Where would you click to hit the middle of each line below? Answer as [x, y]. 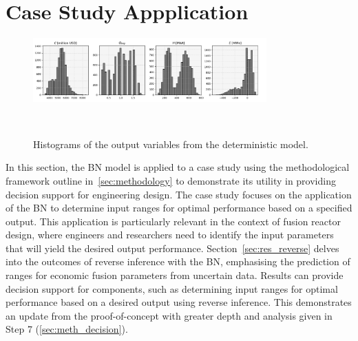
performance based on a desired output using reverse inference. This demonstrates [179, 302]
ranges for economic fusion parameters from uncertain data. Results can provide [175, 275]
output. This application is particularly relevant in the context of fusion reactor [173, 221]
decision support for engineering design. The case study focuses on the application [179, 194]
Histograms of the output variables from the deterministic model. [171, 144]
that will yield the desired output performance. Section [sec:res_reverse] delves [172, 248]
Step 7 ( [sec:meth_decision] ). [67, 329]
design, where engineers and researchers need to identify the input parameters [170, 235]
